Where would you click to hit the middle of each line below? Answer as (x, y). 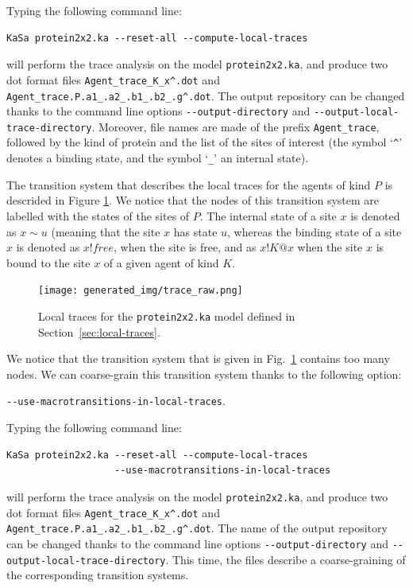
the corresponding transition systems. (98, 575)
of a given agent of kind (161, 262)
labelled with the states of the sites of (98, 215)
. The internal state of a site (268, 215)
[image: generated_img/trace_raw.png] (141, 291)
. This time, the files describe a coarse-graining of (286, 559)
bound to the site (48, 262)
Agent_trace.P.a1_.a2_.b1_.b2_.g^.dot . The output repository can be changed (206, 95)
